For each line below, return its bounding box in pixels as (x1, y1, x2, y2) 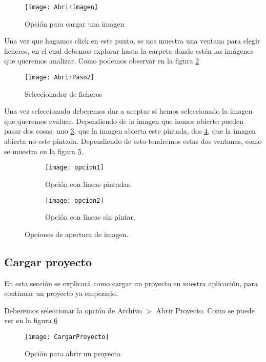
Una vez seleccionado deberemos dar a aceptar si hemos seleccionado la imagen (4, 105, 253, 116)
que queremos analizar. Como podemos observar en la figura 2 (4, 55, 199, 66)
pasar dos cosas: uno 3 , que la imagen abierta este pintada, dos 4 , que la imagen (4, 125, 256, 136)
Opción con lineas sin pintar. (45, 211, 135, 222)
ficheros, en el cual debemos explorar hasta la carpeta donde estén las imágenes (4, 45, 253, 56)
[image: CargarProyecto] (25, 333, 109, 340)
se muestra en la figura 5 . (4, 145, 84, 156)
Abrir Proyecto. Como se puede (156, 305, 255, 315)
